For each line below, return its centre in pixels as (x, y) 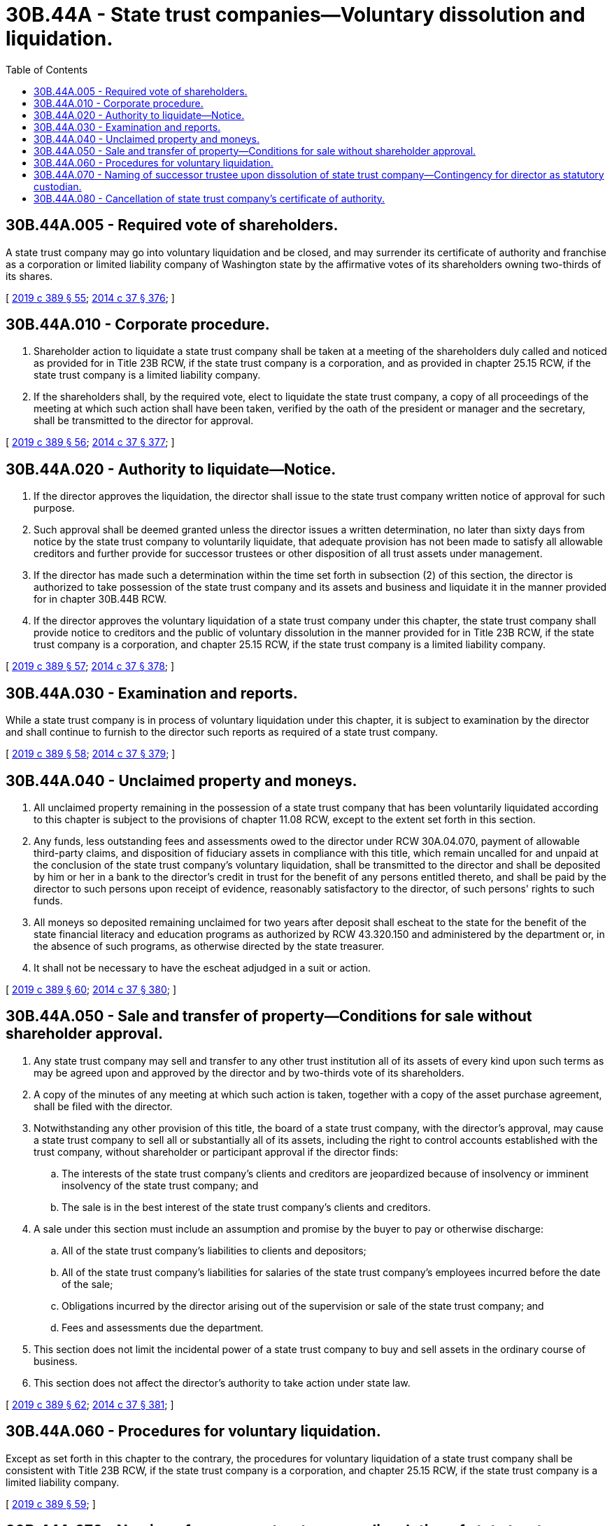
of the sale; (87, 1284)
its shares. (29, 276)
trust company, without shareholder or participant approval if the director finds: (216, 1151)
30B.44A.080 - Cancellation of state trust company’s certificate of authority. (209, 198)
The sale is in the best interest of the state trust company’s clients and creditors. (246, 1207)
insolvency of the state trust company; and (160, 1185)
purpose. (54, 508)
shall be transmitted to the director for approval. (144, 421)
